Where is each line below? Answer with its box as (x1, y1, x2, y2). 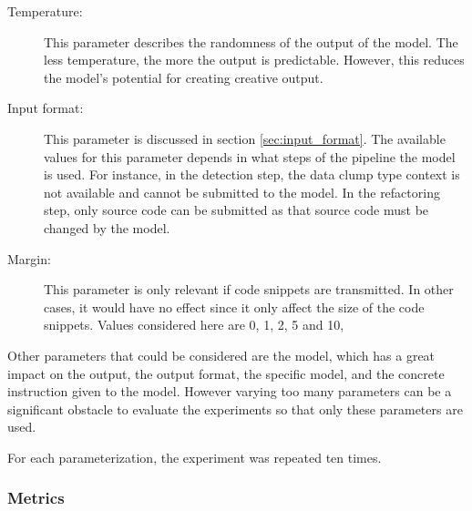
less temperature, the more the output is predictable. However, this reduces (44, 50, 465, 69)
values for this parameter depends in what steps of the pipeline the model (44, 147, 456, 166)
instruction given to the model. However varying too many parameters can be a (7, 382, 452, 401)
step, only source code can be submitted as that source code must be (44, 200, 429, 220)
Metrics (7, 486, 65, 509)
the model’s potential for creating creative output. (44, 67, 323, 87)
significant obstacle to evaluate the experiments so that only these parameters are (7, 399, 463, 418)
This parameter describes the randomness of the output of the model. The (44, 32, 458, 51)
